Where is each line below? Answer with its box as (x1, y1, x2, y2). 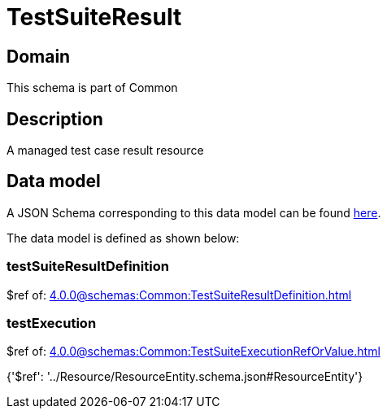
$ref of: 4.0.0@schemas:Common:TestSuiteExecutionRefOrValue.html (7, 344, 380, 359)
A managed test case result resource (7, 143, 204, 158)
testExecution (7, 314, 97, 331)
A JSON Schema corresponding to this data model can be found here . (7, 205, 381, 220)
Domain (7, 46, 71, 67)
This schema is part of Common (7, 81, 178, 95)
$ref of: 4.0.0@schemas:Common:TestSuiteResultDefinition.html (7, 287, 352, 302)
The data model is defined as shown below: (7, 230, 240, 245)
